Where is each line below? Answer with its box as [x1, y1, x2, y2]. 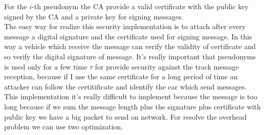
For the [4, 1, 27, 11]
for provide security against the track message [95, 61, 239, 72]
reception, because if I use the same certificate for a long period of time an [4, 71, 238, 82]
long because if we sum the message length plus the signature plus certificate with [4, 101, 261, 111]
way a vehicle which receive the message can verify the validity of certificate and [4, 41, 256, 52]
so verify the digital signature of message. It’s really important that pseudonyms [4, 51, 256, 61]
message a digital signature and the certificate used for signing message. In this [4, 31, 252, 41]
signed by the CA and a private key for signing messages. [4, 11, 184, 21]
